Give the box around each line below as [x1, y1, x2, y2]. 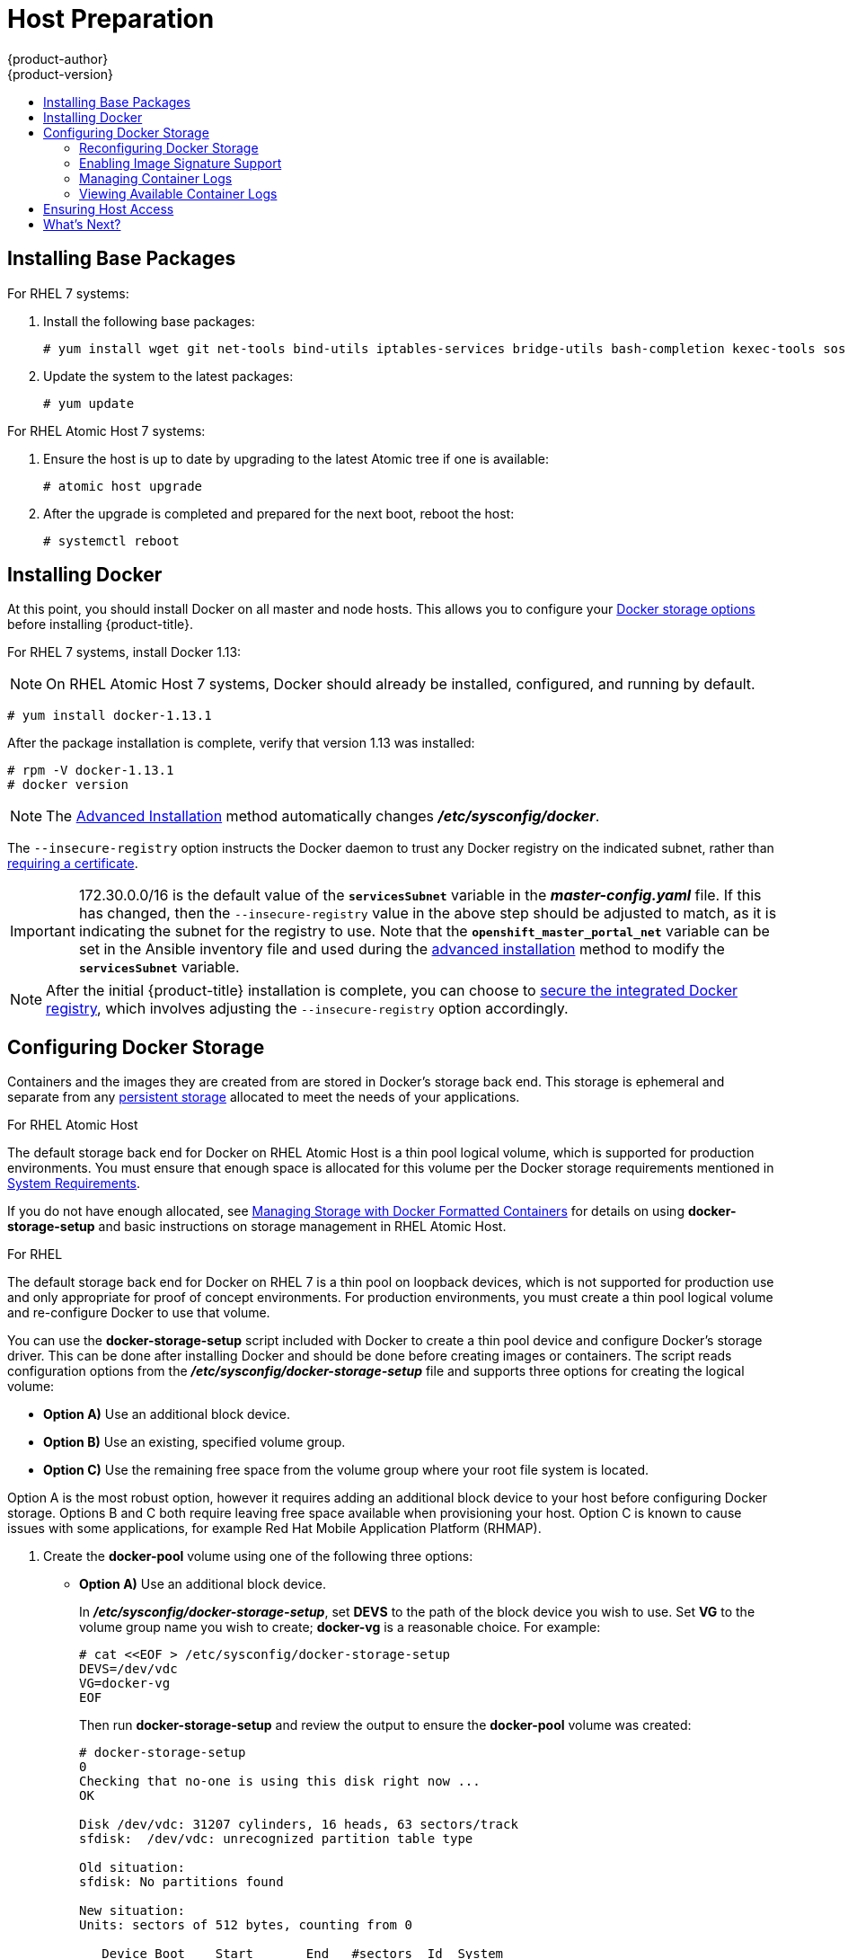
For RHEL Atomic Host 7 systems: [7, 422, 206, 439]
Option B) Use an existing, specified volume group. [43, 1434, 346, 1450]
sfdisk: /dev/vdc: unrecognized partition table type [79, 1831, 473, 1847]
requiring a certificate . [7, 855, 138, 872]
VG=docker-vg [79, 1676, 171, 1691]
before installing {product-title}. [7, 616, 194, 633]
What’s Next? [43, 216, 121, 232]
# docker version [7, 777, 128, 793]
